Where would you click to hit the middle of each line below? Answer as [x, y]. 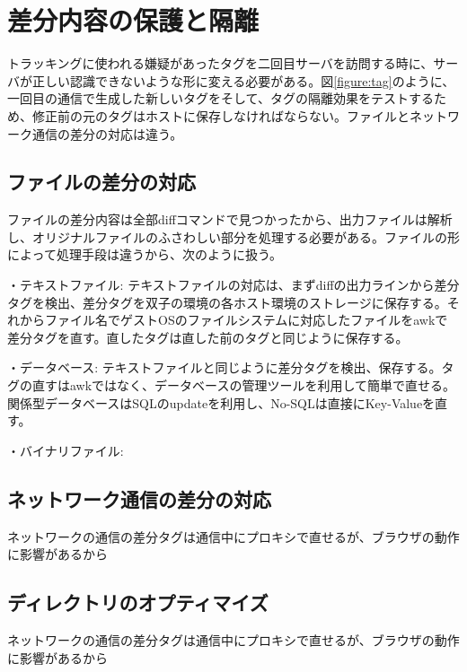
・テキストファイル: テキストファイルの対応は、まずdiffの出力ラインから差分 [233, 285]
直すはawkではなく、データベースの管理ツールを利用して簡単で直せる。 [243, 385]
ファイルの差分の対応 [101, 182]
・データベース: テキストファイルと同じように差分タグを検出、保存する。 [225, 367]
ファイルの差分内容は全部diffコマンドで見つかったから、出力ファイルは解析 [230, 219]
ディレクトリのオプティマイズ [138, 602]
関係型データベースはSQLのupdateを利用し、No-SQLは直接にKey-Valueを [221, 402]
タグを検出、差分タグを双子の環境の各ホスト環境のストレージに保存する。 [227, 302]
